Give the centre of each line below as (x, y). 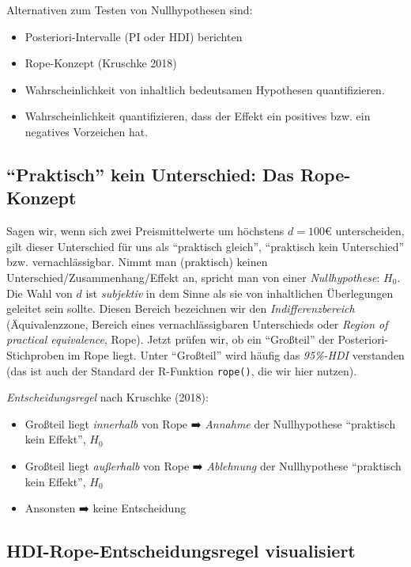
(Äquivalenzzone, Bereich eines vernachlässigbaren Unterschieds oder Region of (197, 323)
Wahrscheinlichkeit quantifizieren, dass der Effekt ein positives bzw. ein (198, 116)
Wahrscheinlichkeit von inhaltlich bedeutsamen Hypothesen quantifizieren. (205, 89)
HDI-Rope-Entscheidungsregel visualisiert (181, 551)
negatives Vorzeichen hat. (87, 131)
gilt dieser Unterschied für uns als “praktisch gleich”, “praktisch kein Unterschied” (205, 246)
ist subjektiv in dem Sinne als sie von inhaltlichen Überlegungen (239, 293)
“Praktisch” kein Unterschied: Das (150, 174)
